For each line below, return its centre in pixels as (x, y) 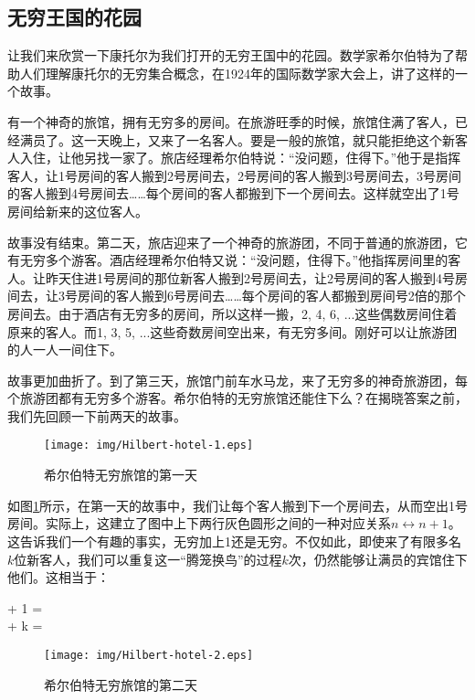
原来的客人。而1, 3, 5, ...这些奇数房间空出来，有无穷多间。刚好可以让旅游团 (232, 331)
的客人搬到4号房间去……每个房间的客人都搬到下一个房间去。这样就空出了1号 (233, 193)
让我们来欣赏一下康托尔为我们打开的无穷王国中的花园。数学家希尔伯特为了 (231, 55)
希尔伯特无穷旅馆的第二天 (121, 684)
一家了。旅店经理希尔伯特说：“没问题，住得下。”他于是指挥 (285, 158)
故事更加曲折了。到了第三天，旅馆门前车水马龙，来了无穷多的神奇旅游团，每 (237, 380)
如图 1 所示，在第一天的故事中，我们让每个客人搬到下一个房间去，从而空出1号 (237, 505)
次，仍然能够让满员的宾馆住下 (378, 559)
